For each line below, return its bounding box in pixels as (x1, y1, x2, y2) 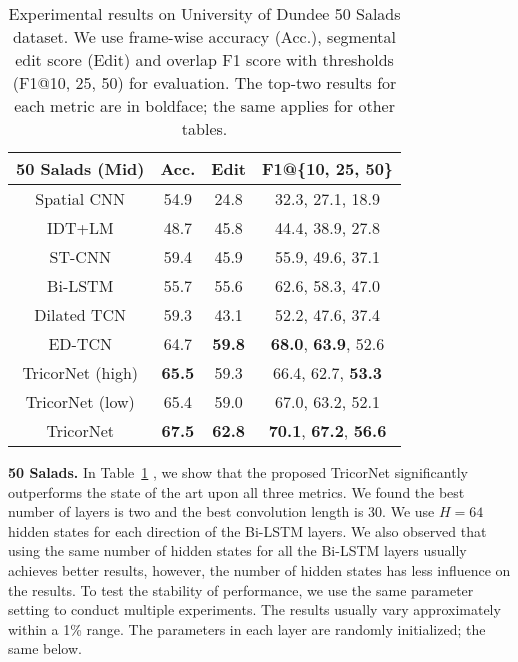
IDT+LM (46, 216, 114, 239)
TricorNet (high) (22, 361, 139, 384)
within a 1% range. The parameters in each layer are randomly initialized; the (8, 618, 486, 639)
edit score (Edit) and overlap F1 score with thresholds (15, 48, 394, 71)
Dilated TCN (34, 303, 127, 326)
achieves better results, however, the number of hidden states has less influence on (8, 559, 511, 580)
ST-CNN (49, 245, 111, 268)
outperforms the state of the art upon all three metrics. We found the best (8, 481, 465, 502)
